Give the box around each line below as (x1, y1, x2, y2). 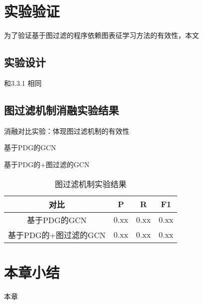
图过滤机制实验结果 (55, 178, 127, 190)
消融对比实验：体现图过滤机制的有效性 (4, 125, 129, 136)
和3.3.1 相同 (4, 77, 42, 88)
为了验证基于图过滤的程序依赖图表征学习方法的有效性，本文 (4, 30, 199, 40)
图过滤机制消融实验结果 (4, 102, 119, 117)
